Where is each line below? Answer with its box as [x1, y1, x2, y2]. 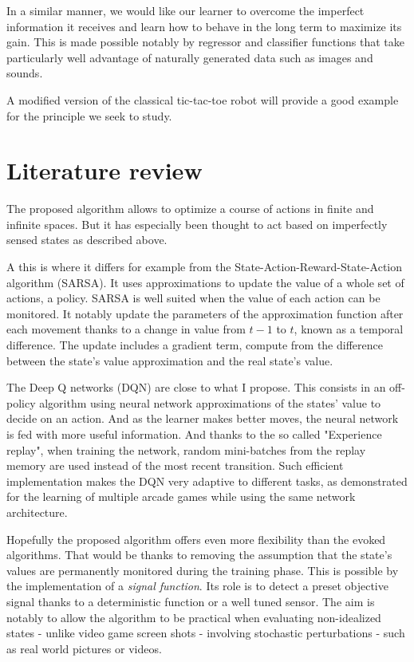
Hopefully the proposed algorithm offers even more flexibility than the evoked [6, 530, 386, 547]
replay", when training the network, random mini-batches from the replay [6, 441, 366, 458]
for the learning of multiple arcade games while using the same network [6, 488, 356, 505]
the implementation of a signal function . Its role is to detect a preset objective [6, 577, 388, 594]
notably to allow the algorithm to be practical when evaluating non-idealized [6, 609, 381, 625]
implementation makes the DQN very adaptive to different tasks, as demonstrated [6, 472, 408, 489]
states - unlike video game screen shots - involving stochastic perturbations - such [6, 625, 405, 641]
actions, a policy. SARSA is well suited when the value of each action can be [6, 290, 380, 306]
